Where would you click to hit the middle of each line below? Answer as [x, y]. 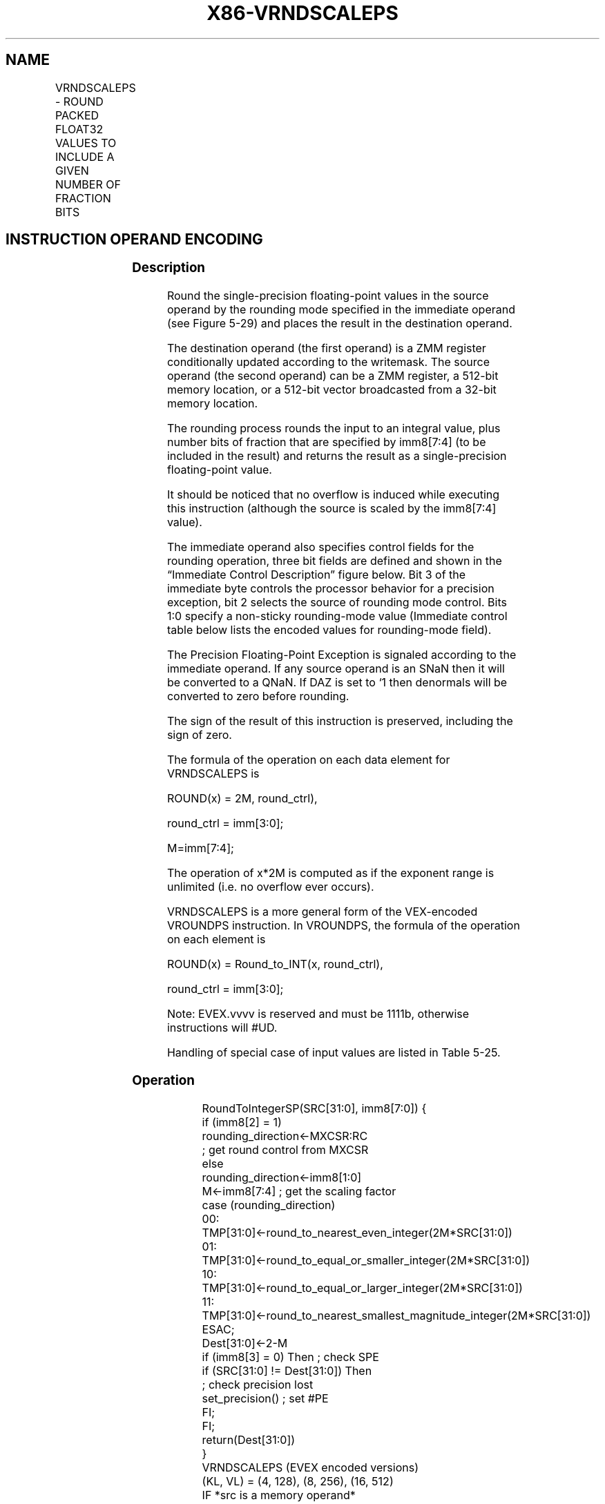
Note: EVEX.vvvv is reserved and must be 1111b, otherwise [318, 1014]
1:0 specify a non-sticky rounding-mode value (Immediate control [337, 616]
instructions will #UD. [222, 1028]
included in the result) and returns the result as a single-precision [337, 456]
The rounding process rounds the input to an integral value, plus [334, 428]
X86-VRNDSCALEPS [302, 13]
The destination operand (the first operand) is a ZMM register [326, 348]
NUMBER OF [88, 184]
